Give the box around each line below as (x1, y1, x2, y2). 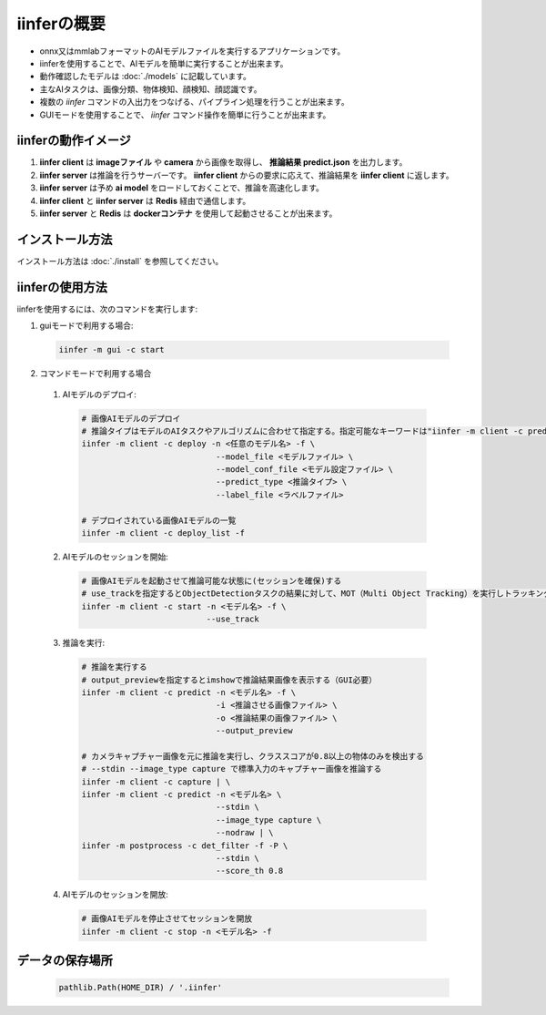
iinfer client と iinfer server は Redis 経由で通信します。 (39, 195, 251, 206)
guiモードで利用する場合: (39, 320, 134, 332)
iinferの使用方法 (16, 279, 108, 295)
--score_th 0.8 (215, 866, 284, 877)
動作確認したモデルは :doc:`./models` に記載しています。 (39, 71, 252, 82)
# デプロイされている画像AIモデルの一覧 (81, 515, 237, 526)
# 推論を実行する (81, 661, 147, 672)
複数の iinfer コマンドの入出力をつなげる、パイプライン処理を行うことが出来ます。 (39, 97, 349, 108)
